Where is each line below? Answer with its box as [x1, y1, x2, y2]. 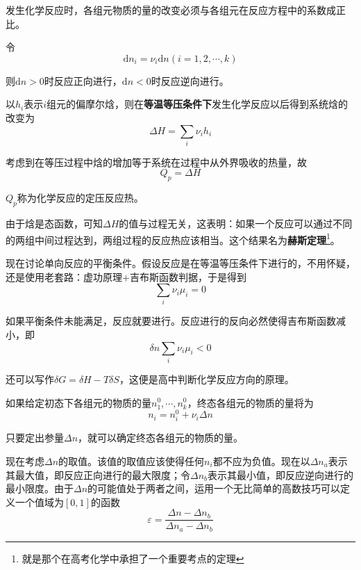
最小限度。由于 [6, 481, 74, 496]
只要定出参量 [6, 430, 64, 445]
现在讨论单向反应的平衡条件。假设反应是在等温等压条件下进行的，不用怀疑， [6, 255, 355, 270]
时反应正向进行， [44, 73, 122, 88]
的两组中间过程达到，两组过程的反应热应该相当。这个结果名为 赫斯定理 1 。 [6, 230, 340, 247]
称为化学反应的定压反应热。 [17, 190, 144, 205]
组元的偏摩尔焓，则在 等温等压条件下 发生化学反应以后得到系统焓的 [47, 97, 349, 111]
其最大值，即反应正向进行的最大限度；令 [6, 467, 190, 482]
